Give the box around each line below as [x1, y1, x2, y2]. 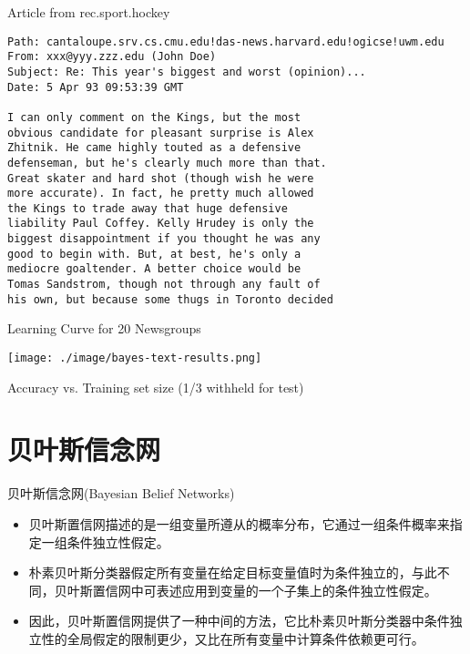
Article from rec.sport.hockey [7, 3, 170, 21]
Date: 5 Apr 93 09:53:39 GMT [7, 80, 184, 94]
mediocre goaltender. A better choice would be [7, 262, 301, 276]
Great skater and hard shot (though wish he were [7, 171, 314, 185]
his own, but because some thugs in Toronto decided [7, 292, 333, 306]
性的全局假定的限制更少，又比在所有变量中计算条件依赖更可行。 [41, 628, 424, 648]
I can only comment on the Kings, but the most [7, 110, 301, 124]
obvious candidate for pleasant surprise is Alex [7, 126, 314, 139]
